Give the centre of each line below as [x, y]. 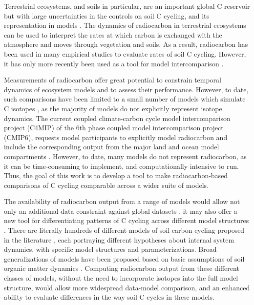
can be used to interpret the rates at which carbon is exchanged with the [113, 34]
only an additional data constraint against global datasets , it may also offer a [121, 211]
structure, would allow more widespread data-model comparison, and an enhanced [127, 287]
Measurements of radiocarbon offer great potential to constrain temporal [113, 80]
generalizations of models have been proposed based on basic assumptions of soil [124, 258]
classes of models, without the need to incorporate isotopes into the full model [121, 278]
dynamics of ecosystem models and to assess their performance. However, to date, [126, 89]
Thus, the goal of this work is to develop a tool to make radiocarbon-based [116, 175]
